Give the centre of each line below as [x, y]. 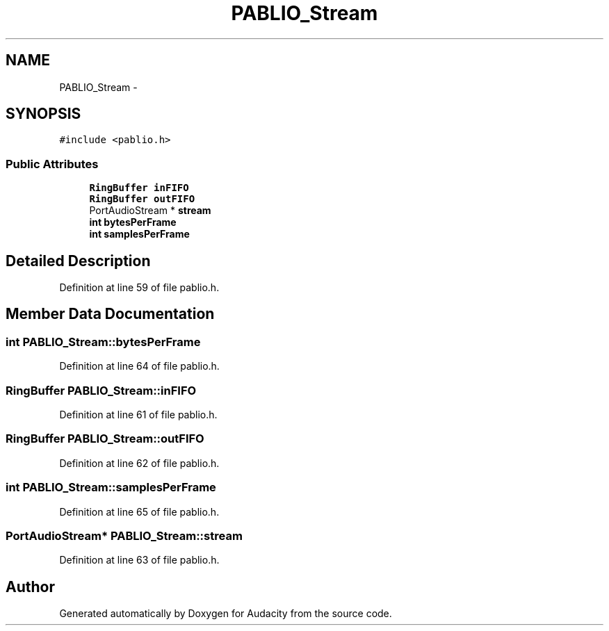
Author [30, 587]
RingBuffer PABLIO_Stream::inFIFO [101, 390]
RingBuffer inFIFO [139, 188]
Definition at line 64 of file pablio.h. [139, 366]
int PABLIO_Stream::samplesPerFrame [111, 487]
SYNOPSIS [43, 114]
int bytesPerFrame [133, 222]
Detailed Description [78, 261]
